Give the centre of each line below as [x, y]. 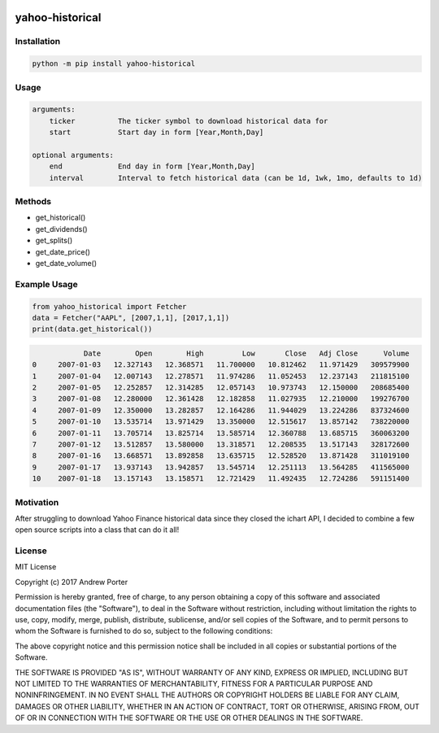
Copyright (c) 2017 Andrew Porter [72, 582]
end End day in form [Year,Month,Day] [152, 166]
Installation [38, 41]
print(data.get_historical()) [92, 329]
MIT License [36, 567]
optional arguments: [73, 155]
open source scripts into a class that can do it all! [97, 530]
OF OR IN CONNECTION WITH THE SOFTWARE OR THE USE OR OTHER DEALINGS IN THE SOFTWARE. [189, 718]
